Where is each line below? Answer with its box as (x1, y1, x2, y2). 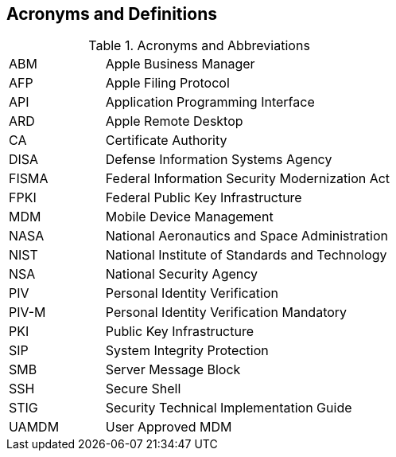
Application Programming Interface (105, 94, 315, 111)
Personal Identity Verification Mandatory (105, 304, 347, 321)
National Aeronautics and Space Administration (105, 228, 388, 244)
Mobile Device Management (105, 209, 274, 225)
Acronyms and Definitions (6, 4, 217, 24)
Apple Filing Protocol (105, 75, 230, 92)
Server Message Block (105, 361, 241, 378)
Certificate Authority (105, 132, 227, 149)
